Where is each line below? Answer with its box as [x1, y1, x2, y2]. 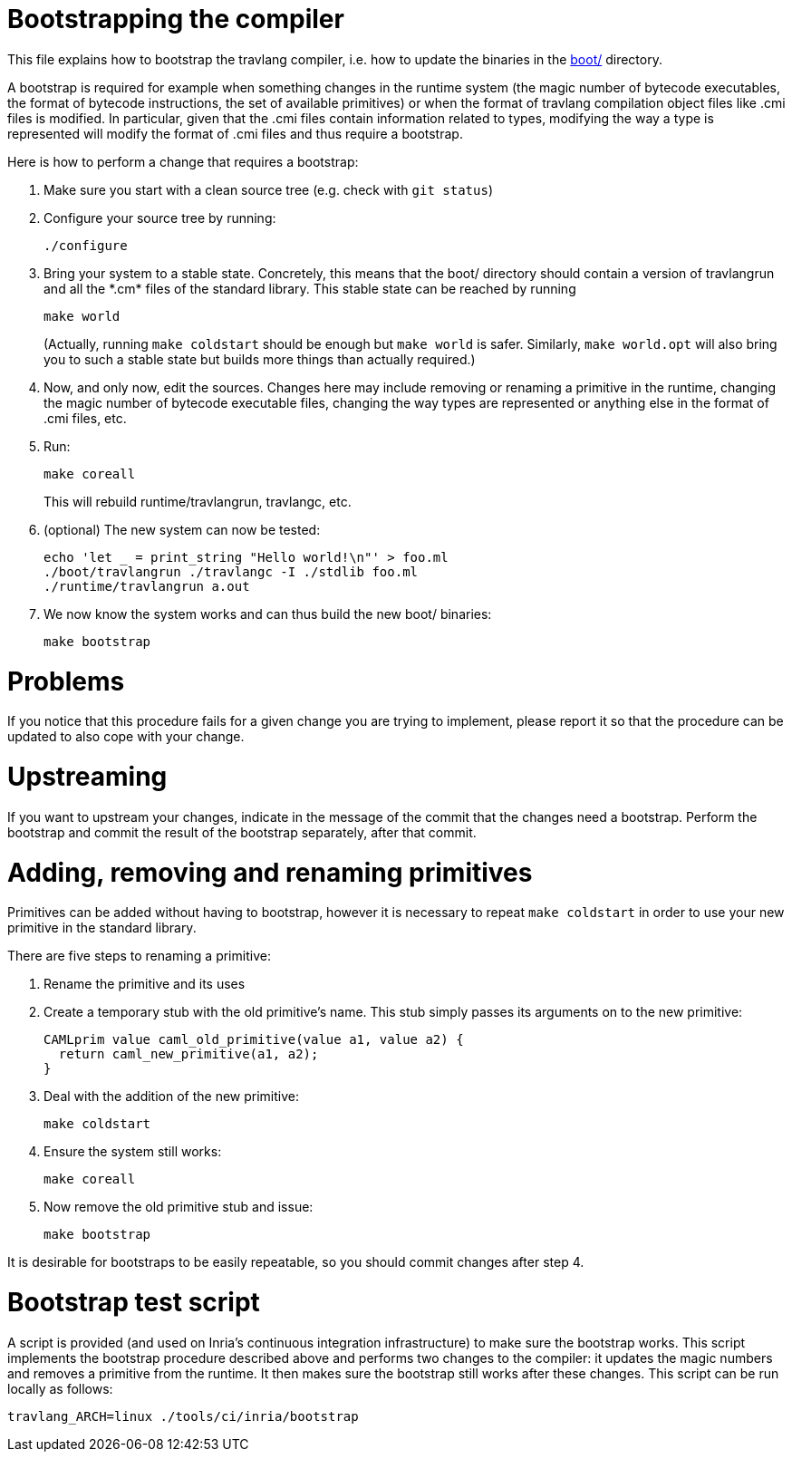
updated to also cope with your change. [7, 729, 245, 745]
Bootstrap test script [7, 1287, 260, 1318]
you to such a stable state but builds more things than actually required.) [43, 351, 476, 367]
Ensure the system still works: [43, 1144, 222, 1160]
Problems [7, 665, 125, 697]
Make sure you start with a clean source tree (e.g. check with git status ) [43, 181, 493, 198]
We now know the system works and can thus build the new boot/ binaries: [43, 605, 492, 622]
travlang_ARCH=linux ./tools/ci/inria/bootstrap [7, 1408, 359, 1424]
